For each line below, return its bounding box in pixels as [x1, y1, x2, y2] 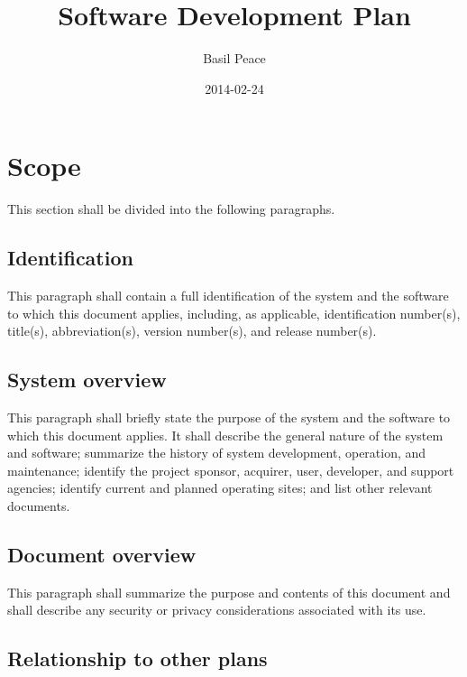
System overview [7, 366, 167, 394]
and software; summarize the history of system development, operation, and [7, 443, 426, 462]
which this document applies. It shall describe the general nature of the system [7, 425, 444, 444]
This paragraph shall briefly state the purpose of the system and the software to [7, 408, 451, 427]
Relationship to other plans [7, 645, 268, 672]
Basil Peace [203, 49, 266, 68]
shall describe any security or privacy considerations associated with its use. [7, 600, 426, 619]
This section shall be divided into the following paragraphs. [7, 199, 335, 218]
